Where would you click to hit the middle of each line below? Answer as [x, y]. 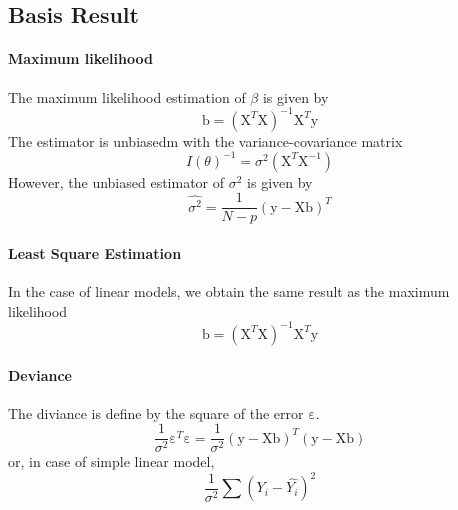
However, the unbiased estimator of [116, 181]
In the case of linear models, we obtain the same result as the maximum [229, 291]
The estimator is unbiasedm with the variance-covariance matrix [205, 140]
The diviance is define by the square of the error [156, 412]
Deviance [40, 374]
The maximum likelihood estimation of [127, 96]
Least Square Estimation [95, 253]
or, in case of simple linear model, [111, 461]
